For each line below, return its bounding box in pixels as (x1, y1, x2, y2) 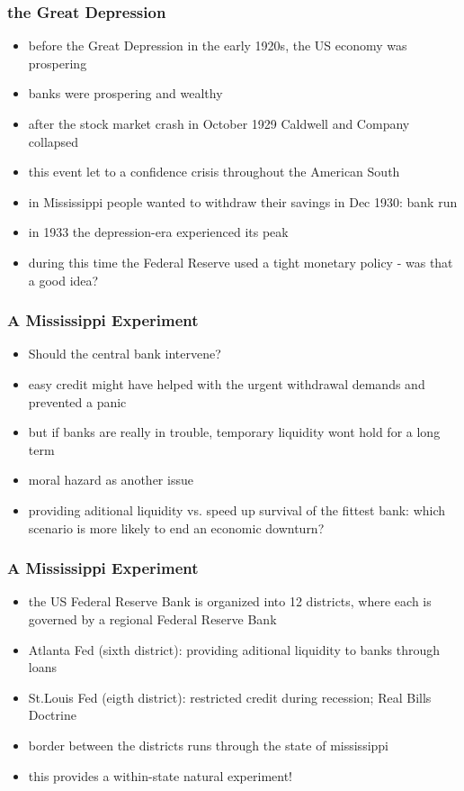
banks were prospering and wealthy (28, 84, 223, 103)
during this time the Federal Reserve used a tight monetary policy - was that (28, 252, 453, 271)
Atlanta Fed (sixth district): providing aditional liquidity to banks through (28, 640, 441, 659)
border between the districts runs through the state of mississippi (28, 735, 388, 754)
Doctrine (28, 705, 76, 724)
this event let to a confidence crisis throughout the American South (28, 162, 400, 181)
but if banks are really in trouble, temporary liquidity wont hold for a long (28, 423, 441, 441)
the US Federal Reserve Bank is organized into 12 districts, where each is (28, 592, 432, 611)
